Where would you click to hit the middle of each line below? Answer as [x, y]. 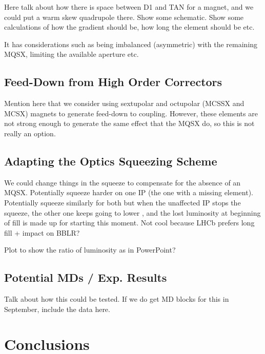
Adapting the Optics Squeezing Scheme [111, 161]
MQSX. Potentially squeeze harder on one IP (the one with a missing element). [129, 192]
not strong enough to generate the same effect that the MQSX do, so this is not [129, 123]
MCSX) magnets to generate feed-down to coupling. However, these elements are [131, 113]
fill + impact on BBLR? [42, 232]
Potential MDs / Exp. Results [86, 277]
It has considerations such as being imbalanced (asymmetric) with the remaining [131, 44]
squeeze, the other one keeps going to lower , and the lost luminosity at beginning [132, 212]
